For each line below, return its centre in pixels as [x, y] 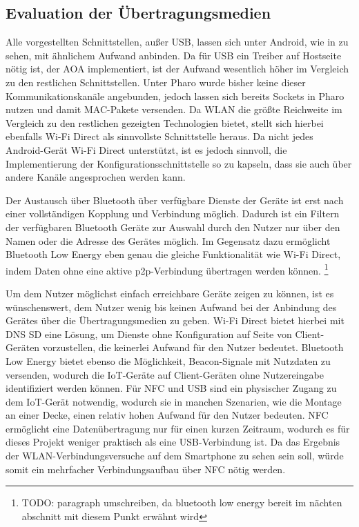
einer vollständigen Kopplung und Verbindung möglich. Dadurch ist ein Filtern [173, 213]
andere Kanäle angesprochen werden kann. [96, 177]
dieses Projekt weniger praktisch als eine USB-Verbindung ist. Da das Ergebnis [173, 442]
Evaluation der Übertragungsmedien [138, 13]
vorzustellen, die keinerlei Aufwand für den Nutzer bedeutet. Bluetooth [193, 347]
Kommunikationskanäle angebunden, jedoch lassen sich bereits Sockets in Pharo [175, 96]
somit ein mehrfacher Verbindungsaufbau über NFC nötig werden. [146, 469]
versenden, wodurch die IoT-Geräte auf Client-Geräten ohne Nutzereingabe [165, 374]
